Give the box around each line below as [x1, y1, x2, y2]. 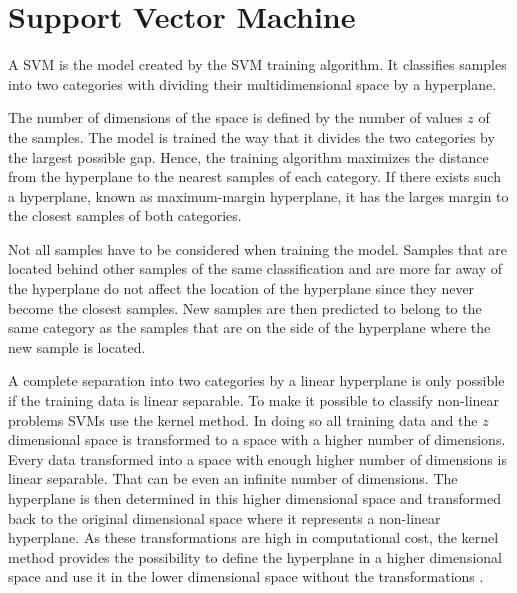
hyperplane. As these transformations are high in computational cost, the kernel [8, 527, 499, 548]
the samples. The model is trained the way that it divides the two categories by [8, 126, 495, 147]
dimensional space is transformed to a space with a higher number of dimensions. [8, 429, 506, 450]
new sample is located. [8, 336, 146, 357]
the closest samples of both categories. [8, 205, 242, 226]
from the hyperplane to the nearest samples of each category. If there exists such [8, 166, 501, 187]
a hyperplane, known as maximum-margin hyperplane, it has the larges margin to [8, 185, 509, 206]
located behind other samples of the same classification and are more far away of [8, 258, 503, 279]
